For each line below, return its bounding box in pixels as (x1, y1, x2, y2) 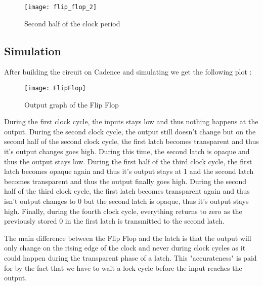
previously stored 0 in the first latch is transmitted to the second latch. (4, 216, 225, 226)
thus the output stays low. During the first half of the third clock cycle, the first (4, 156, 252, 166)
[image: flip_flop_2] (24, 4, 97, 11)
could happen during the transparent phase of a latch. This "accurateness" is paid (4, 253, 257, 263)
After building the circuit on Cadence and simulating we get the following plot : (4, 66, 252, 77)
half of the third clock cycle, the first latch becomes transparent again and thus (4, 186, 250, 196)
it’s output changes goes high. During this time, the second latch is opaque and (4, 146, 250, 157)
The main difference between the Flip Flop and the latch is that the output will (4, 232, 251, 243)
